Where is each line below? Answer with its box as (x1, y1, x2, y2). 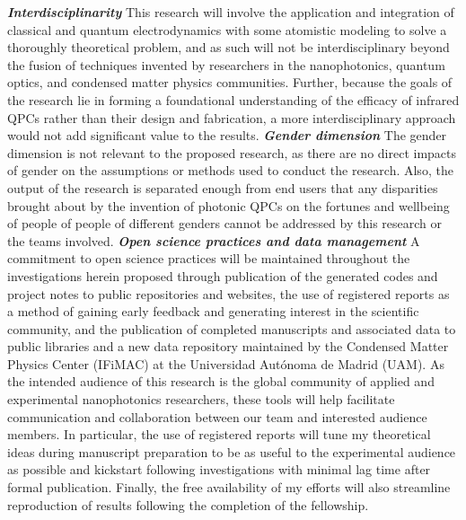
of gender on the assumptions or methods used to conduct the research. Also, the (7, 161, 453, 180)
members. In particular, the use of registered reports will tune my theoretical (7, 425, 431, 444)
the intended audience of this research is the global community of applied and (7, 372, 435, 391)
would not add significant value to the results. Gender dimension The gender (7, 126, 447, 145)
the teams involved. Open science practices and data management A (7, 231, 420, 250)
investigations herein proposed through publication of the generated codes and (7, 266, 438, 285)
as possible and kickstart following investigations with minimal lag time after (7, 460, 431, 479)
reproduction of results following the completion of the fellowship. (7, 495, 369, 514)
